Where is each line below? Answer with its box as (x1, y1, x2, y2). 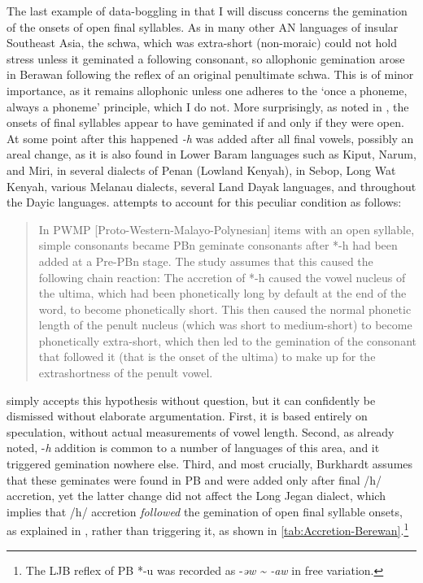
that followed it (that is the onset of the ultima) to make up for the (38, 348, 376, 365)
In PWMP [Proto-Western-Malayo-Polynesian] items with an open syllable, (38, 220, 415, 237)
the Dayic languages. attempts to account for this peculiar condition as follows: (7, 194, 402, 211)
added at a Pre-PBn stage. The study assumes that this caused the (38, 252, 373, 269)
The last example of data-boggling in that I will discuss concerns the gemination (7, 2, 408, 19)
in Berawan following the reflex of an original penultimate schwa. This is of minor (7, 66, 414, 83)
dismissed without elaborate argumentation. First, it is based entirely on (7, 407, 368, 424)
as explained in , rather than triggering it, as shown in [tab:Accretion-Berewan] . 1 (7, 520, 409, 539)
